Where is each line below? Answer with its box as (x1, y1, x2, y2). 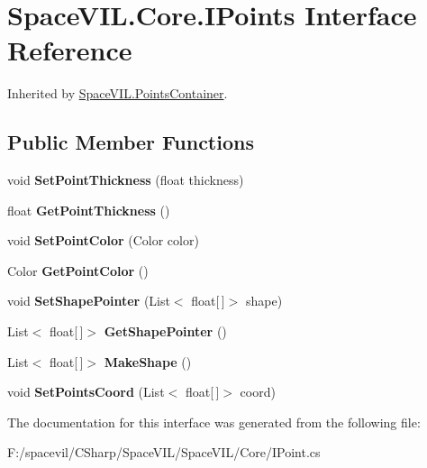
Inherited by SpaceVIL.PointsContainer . (7, 84, 228, 103)
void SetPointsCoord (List (7, 382, 165, 401)
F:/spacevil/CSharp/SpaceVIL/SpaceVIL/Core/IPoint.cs (7, 443, 321, 462)
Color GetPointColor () (7, 261, 149, 280)
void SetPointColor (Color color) (7, 231, 199, 250)
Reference (7, 32, 132, 69)
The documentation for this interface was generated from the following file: (7, 412, 421, 431)
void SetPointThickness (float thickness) (7, 170, 244, 189)
